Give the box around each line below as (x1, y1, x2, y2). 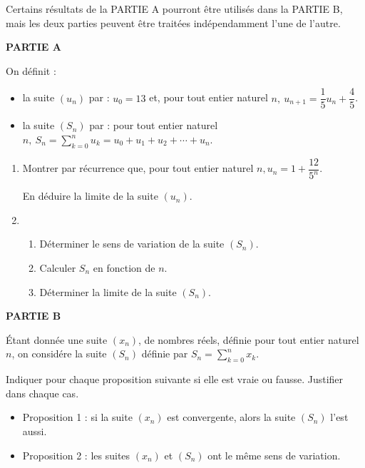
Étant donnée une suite (6, 332, 108, 347)
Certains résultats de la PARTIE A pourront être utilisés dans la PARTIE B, (6, 1, 343, 16)
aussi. (22, 423, 47, 438)
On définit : (6, 63, 56, 78)
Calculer (39, 260, 76, 275)
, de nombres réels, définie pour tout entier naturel (138, 332, 359, 347)
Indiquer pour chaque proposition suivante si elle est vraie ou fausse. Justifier (6, 372, 344, 387)
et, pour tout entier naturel (149, 90, 268, 105)
